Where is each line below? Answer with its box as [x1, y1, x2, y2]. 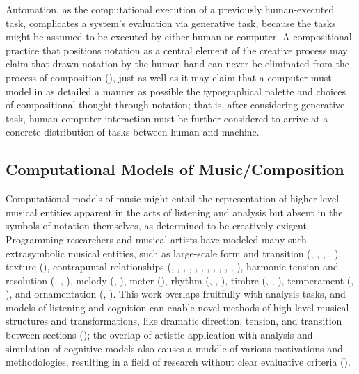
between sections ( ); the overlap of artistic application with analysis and [6, 327, 313, 342]
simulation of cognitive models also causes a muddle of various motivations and [6, 341, 343, 355]
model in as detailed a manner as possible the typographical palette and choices [6, 83, 346, 98]
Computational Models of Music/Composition [6, 158, 344, 180]
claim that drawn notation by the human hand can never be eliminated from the [6, 56, 350, 71]
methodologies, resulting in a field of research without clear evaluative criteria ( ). [6, 355, 351, 369]
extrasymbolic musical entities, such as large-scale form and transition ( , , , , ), [6, 245, 342, 260]
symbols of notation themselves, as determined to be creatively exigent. [6, 218, 310, 233]
